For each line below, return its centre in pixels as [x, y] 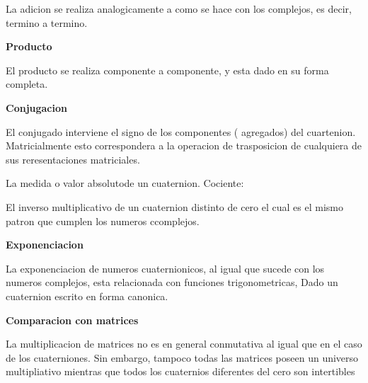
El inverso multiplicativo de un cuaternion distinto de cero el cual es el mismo [174, 206]
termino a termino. [47, 22]
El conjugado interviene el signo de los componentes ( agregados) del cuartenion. [181, 131]
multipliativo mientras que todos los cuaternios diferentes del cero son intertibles [180, 371]
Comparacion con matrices [72, 320]
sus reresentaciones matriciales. [73, 159]
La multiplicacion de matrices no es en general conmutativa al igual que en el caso [184, 344]
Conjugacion [36, 107]
